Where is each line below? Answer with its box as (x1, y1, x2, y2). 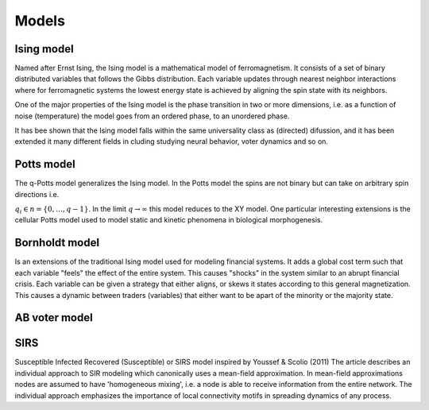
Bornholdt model (14, 236, 99, 249)
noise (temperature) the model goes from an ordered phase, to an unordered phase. (14, 111, 290, 121)
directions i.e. (14, 189, 60, 199)
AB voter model (14, 311, 93, 325)
